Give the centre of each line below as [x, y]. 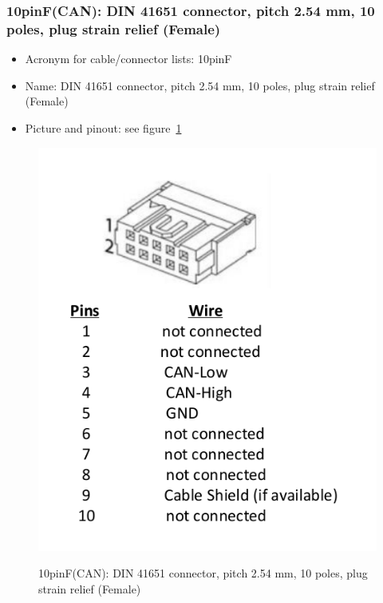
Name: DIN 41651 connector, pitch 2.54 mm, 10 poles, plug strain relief [200, 85]
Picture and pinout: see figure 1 [103, 127]
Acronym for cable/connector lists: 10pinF [128, 59]
